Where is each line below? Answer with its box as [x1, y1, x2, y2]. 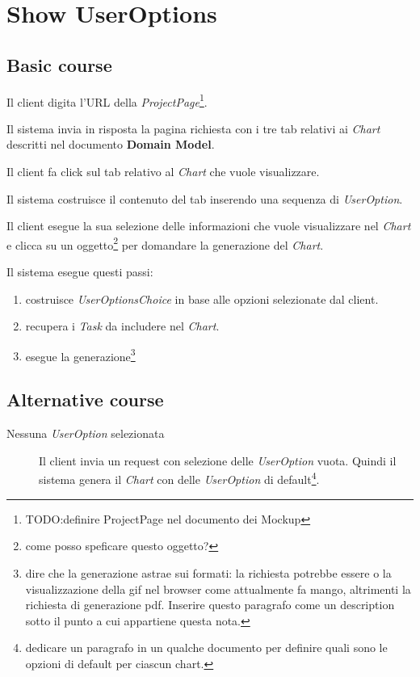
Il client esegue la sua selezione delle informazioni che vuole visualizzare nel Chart [6, 217, 411, 234]
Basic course [6, 52, 112, 77]
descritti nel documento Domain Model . [6, 136, 215, 153]
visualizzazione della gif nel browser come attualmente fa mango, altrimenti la [25, 580, 411, 597]
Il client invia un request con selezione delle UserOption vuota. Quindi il [39, 452, 397, 469]
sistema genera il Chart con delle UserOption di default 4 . [39, 469, 320, 488]
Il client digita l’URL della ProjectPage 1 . [6, 90, 208, 110]
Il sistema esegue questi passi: [6, 263, 153, 280]
